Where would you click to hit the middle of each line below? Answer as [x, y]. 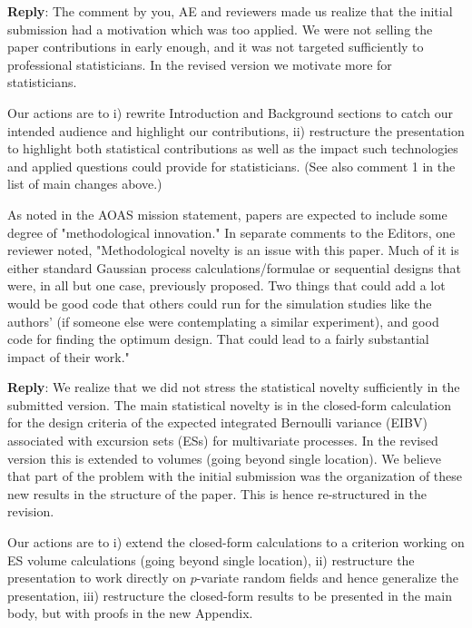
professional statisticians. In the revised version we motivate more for [200, 64]
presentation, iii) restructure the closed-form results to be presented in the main [230, 595]
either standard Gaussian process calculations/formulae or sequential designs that [234, 267]
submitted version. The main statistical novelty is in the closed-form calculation [229, 404]
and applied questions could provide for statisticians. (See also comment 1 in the [231, 166]
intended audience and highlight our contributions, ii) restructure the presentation [236, 130]
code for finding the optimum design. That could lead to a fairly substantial [218, 339]
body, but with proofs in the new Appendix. [130, 613]
